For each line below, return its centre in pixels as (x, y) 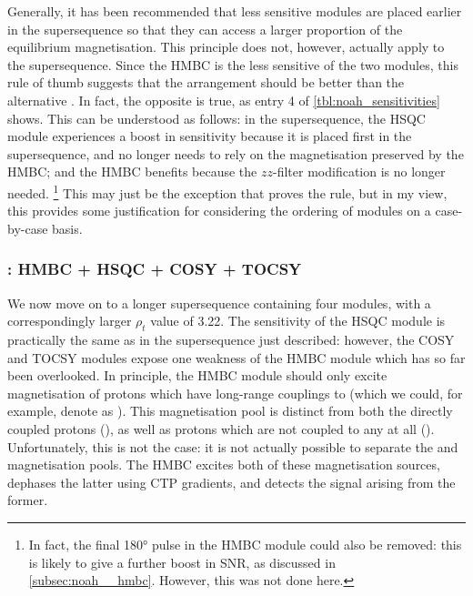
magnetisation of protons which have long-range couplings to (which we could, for (235, 393)
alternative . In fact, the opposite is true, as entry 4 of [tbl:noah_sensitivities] (224, 100)
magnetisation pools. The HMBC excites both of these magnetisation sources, (224, 465)
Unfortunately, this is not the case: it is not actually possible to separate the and (233, 446)
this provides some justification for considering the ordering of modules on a (219, 211)
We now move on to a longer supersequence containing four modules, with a (219, 303)
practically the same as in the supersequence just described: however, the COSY (231, 339)
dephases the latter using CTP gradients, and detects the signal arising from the (231, 482)
